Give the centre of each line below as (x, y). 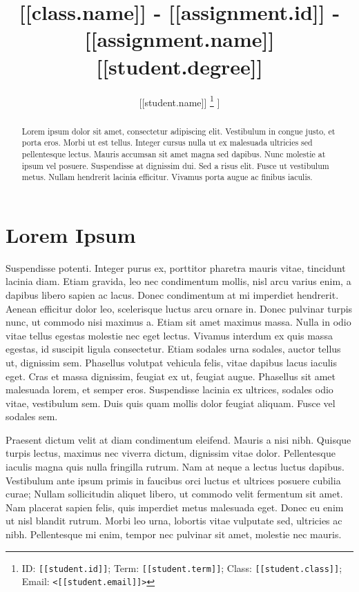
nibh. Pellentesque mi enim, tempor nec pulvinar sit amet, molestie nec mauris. (174, 534)
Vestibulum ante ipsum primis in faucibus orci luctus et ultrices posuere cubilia (173, 480)
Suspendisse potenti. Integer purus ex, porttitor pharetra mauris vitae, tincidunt (176, 267)
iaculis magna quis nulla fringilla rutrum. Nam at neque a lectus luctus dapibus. (175, 467)
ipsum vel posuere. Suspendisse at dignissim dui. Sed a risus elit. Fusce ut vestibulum (175, 165)
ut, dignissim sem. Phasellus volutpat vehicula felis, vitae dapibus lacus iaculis (172, 362)
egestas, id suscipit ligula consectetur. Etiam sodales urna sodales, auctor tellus (173, 349)
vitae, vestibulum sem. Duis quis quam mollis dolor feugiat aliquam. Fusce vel (171, 403)
